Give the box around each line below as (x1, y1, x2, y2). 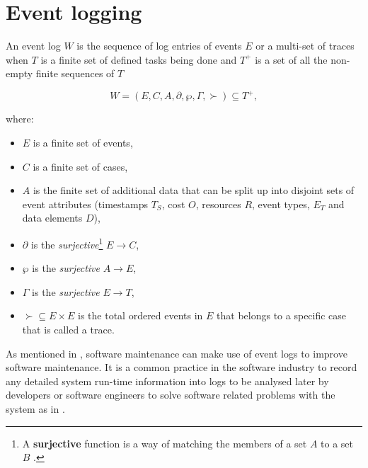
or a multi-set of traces (255, 38, 355, 53)
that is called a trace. (22, 322, 115, 336)
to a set (321, 435, 354, 450)
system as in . (6, 401, 65, 416)
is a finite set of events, (33, 135, 133, 149)
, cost (161, 196, 185, 211)
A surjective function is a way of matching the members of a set (22, 435, 307, 450)
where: (6, 111, 34, 126)
